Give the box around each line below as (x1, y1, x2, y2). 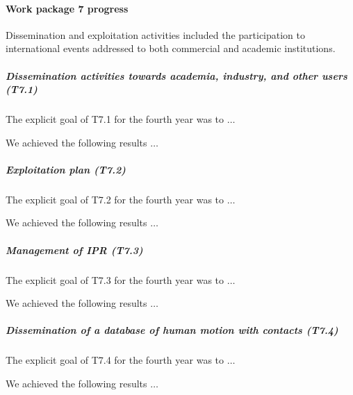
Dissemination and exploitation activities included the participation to (6, 27, 306, 42)
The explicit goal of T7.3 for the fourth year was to (6, 272, 224, 287)
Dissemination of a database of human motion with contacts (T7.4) (6, 323, 338, 337)
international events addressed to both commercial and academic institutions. (6, 41, 336, 56)
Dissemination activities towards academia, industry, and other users (6, 68, 347, 83)
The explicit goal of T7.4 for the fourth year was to (6, 353, 224, 367)
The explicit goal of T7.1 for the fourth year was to (6, 112, 224, 126)
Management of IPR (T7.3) (6, 242, 143, 257)
